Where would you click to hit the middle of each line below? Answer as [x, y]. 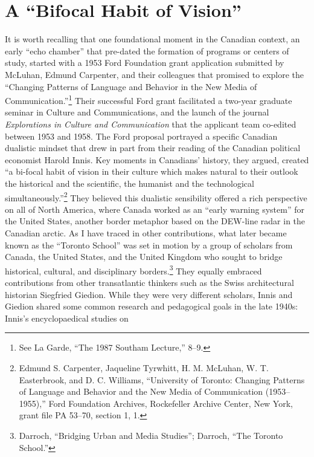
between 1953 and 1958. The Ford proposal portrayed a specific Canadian [141, 136]
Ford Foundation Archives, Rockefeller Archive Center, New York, [171, 403]
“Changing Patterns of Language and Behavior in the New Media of [131, 86]
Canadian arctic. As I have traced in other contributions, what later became [146, 232]
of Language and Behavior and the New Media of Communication [141, 391]
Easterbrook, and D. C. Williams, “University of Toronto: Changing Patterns [162, 379]
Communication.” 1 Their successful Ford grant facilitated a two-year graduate [149, 99]
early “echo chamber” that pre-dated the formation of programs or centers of [147, 50]
